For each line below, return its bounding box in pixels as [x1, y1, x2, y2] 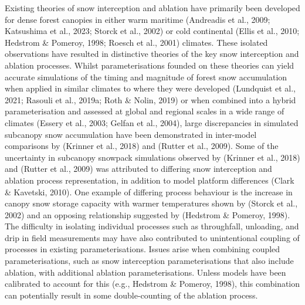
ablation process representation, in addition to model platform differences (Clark [5, 174, 294, 186]
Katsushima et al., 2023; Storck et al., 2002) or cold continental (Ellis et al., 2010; [5, 25, 300, 37]
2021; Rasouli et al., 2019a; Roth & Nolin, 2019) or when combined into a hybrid [5, 93, 296, 106]
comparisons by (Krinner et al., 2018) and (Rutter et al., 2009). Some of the [5, 140, 279, 152]
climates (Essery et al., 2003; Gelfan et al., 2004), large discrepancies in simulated [5, 116, 299, 128]
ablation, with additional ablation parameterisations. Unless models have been [5, 266, 286, 278]
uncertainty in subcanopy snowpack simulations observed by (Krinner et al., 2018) [5, 151, 300, 163]
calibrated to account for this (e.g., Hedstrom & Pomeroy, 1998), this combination [5, 277, 300, 290]
